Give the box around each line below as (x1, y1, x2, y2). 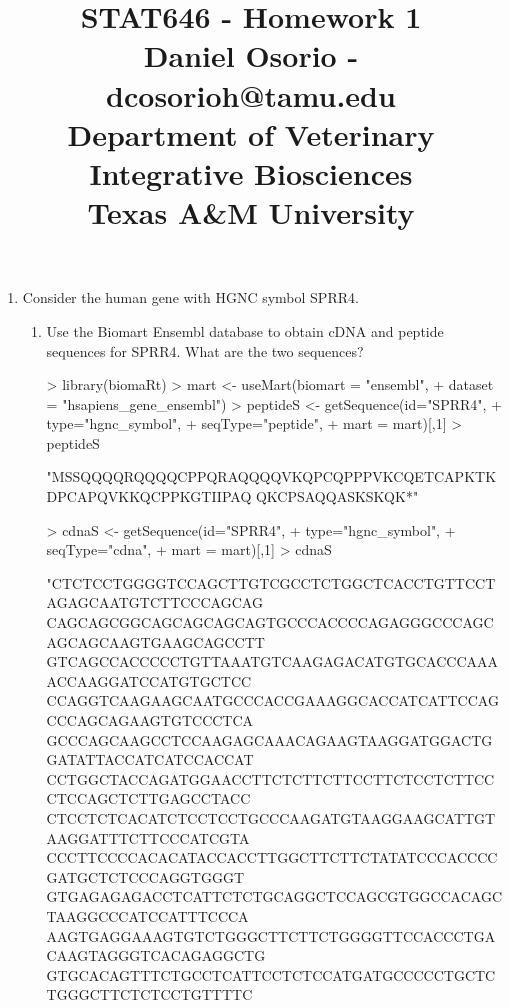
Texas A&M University (87, 192, 415, 233)
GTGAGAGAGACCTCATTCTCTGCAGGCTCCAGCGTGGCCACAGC (46, 886, 503, 907)
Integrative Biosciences (89, 152, 413, 193)
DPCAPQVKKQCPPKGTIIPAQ (46, 486, 252, 507)
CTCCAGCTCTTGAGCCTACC (46, 788, 251, 809)
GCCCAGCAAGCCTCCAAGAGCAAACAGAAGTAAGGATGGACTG (46, 729, 493, 750)
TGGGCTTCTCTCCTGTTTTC (46, 984, 253, 1005)
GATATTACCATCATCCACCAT (46, 749, 254, 770)
